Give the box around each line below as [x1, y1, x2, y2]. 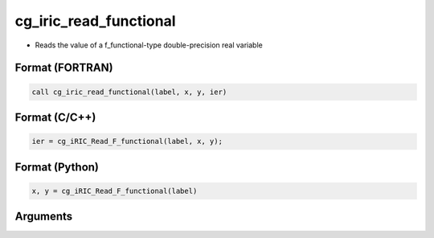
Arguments [14, 210, 73, 224]
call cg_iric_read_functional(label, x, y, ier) [31, 87, 227, 96]
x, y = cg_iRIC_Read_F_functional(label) [31, 186, 198, 195]
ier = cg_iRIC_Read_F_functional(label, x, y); [31, 137, 223, 146]
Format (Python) [14, 160, 100, 174]
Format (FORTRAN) [14, 61, 113, 75]
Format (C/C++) [14, 110, 96, 124]
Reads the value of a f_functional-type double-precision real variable [35, 40, 263, 50]
